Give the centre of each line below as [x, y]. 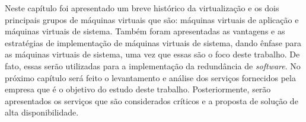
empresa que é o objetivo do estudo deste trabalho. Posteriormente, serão [138, 89]
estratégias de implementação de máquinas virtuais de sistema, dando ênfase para [153, 42]
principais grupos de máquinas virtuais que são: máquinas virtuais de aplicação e [152, 19]
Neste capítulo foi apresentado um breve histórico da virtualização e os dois [142, 8]
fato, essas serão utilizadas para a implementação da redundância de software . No [153, 65]
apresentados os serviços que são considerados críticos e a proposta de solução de [152, 100]
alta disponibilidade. [42, 112]
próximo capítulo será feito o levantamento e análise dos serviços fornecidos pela [150, 77]
